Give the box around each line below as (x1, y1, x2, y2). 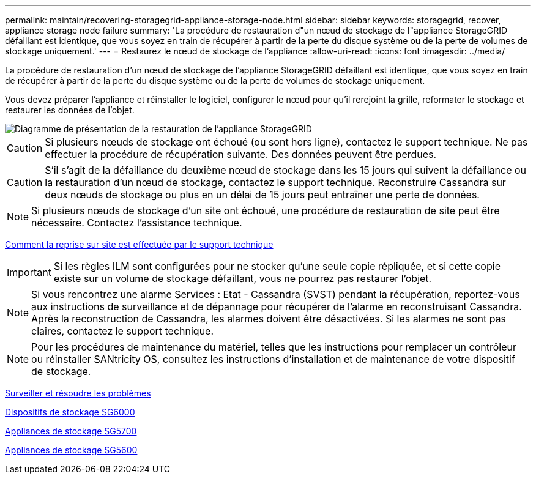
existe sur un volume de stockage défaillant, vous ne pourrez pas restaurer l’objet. (53, 272, 432, 284)
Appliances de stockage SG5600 (5, 445, 138, 455)
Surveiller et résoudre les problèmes (5, 388, 151, 398)
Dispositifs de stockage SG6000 (5, 407, 135, 417)
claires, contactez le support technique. (31, 325, 214, 337)
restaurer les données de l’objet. (5, 105, 135, 115)
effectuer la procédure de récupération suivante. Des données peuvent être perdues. (45, 148, 437, 160)
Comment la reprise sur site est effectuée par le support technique (5, 239, 274, 250)
